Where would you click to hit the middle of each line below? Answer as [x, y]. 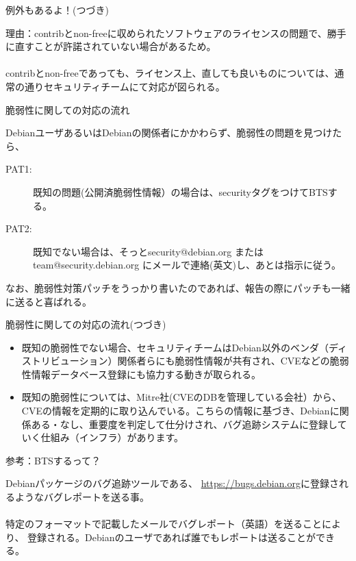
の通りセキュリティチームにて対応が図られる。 [120, 86]
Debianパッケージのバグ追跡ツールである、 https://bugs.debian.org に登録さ [172, 483]
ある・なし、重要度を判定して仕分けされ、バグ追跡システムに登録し [184, 424]
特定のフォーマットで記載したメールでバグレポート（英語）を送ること [164, 524]
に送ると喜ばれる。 [49, 301]
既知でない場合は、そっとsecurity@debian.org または [148, 251]
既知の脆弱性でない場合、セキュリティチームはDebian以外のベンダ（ [175, 347]
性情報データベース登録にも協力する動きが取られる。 [141, 374]
